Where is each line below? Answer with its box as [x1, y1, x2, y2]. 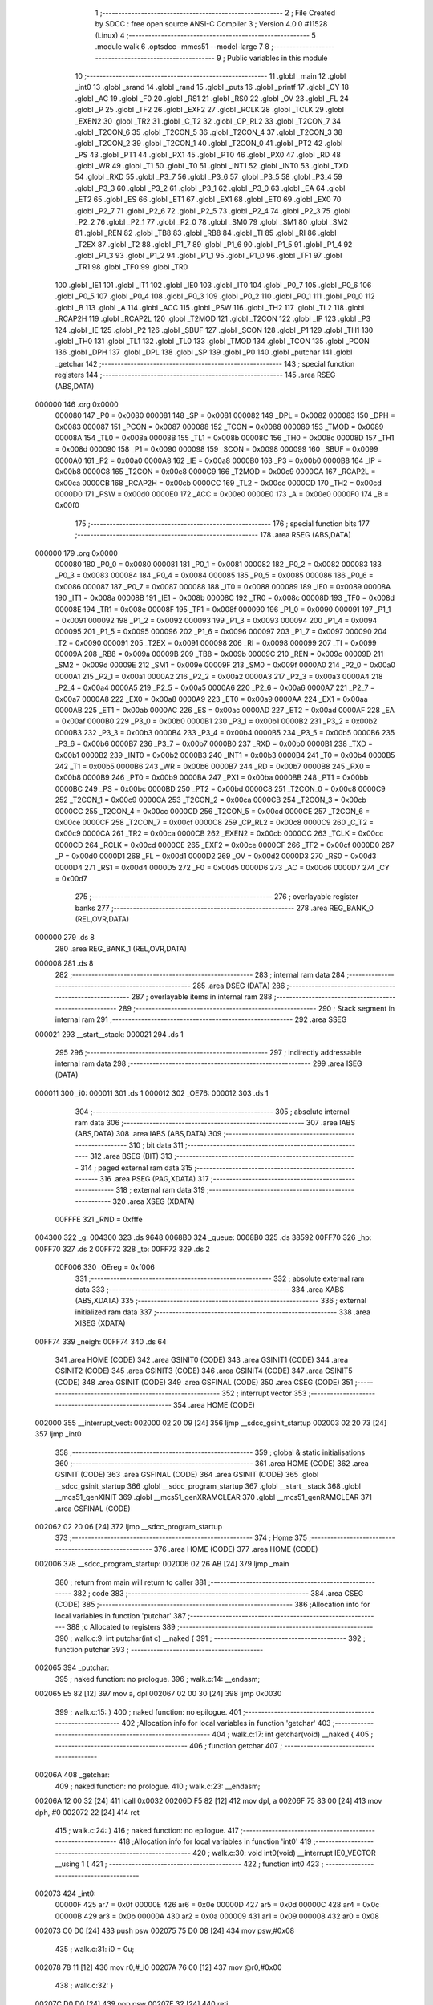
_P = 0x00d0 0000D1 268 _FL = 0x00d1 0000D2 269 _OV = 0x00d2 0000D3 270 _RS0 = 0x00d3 [55, 851, 377, 861]
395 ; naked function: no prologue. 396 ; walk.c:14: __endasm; [55, 1674, 261, 1683]
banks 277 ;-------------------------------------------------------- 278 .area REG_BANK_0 [75, 903, 374, 913]
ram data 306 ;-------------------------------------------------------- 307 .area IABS [75, 1117, 356, 1127]
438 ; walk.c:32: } [55, 1981, 114, 1991]
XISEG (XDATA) [75, 1318, 126, 1328]
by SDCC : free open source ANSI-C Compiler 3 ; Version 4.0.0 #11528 [95, 19, 328, 29]
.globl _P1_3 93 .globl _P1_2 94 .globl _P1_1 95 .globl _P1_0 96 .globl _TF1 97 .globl [75, 251, 342, 261]
